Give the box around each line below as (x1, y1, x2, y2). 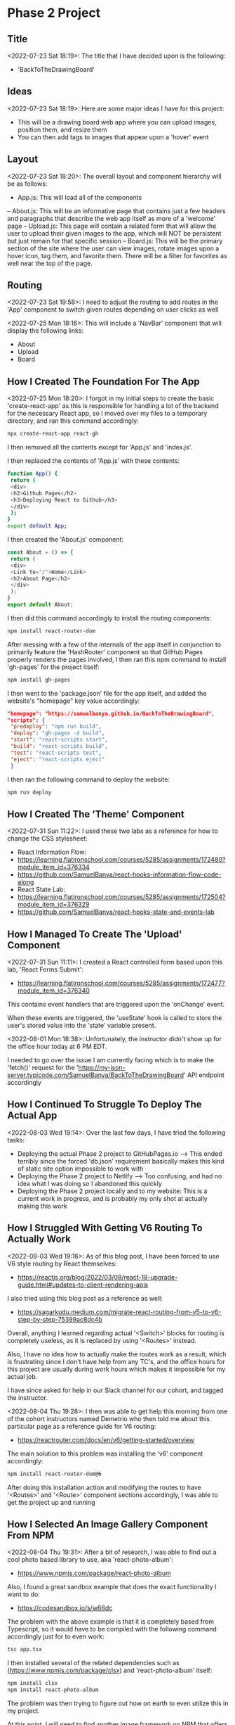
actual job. (7, 1372, 38, 1380)
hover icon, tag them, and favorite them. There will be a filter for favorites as (7, 251, 228, 260)
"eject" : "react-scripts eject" (10, 756, 105, 763)
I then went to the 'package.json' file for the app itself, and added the (7, 689, 207, 697)
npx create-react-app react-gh (7, 431, 99, 438)
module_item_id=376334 (17, 863, 90, 872)
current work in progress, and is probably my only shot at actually (17, 1194, 208, 1202)
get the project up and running (7, 1498, 96, 1506)
